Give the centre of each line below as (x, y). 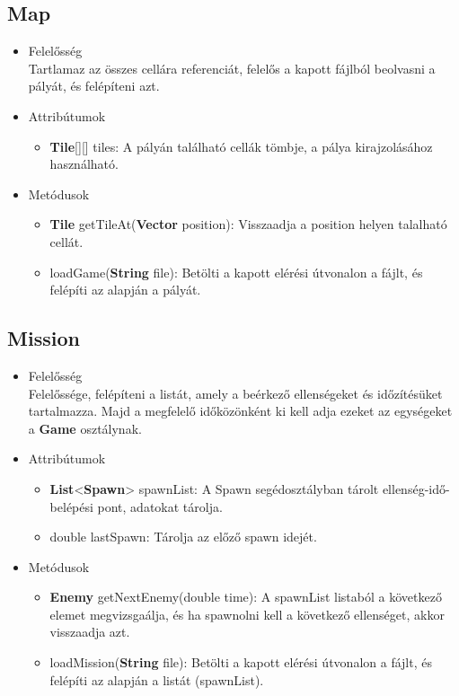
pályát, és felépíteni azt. (94, 86)
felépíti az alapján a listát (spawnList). (157, 679)
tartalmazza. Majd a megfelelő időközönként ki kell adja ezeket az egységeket (240, 411)
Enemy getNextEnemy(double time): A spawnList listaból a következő (246, 597)
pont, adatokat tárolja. (160, 506)
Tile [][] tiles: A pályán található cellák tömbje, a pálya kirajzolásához (241, 146)
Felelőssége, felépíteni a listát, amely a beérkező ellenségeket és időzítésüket (235, 393)
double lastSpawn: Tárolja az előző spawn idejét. (183, 537)
